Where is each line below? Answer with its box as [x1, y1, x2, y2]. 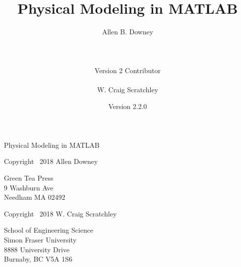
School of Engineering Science [4, 225, 93, 235]
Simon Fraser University [4, 235, 77, 245]
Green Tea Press [4, 173, 54, 183]
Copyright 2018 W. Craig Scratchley [4, 208, 117, 218]
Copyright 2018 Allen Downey [4, 156, 98, 166]
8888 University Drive [4, 244, 70, 254]
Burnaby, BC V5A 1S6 [4, 254, 73, 264]
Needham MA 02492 [4, 192, 65, 202]
